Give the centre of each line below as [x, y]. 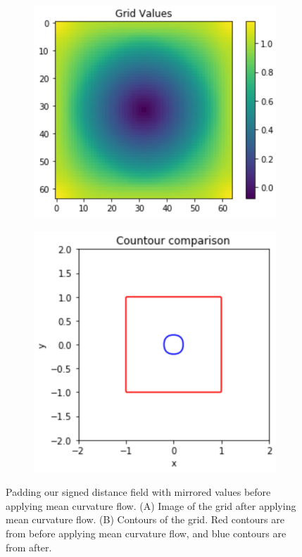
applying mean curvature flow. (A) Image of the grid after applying [151, 505]
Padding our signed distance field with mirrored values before [138, 492]
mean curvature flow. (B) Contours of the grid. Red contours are [145, 519]
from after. [29, 547]
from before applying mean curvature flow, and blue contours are [146, 533]
